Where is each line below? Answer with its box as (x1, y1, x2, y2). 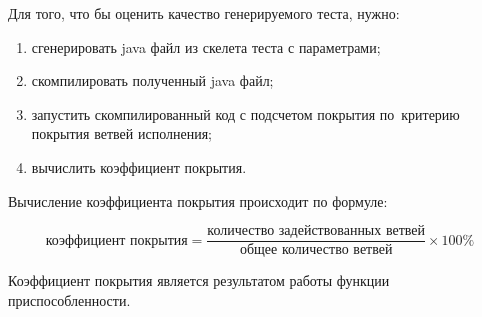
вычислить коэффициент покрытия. (31, 156, 247, 177)
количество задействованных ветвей (207, 224, 426, 239)
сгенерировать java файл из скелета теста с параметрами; (31, 36, 381, 57)
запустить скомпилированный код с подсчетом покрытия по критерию (31, 103, 460, 124)
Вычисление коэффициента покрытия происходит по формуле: (8, 190, 388, 211)
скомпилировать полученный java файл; (31, 70, 274, 91)
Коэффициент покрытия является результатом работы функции (8, 270, 390, 291)
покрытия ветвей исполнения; (31, 123, 212, 144)
